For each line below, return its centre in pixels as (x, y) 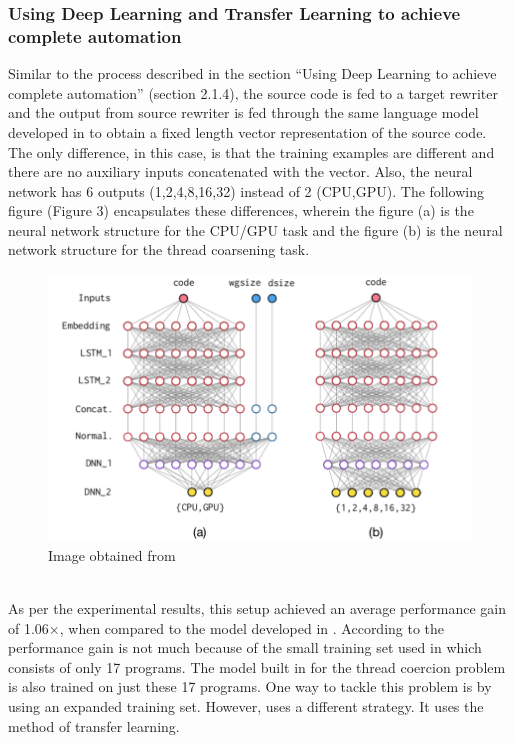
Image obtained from (112, 554)
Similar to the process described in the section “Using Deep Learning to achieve (252, 73)
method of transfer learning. (94, 725)
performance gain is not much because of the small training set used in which (245, 647)
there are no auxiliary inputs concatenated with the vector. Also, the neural (240, 171)
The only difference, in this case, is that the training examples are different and (251, 151)
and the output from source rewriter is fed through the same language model (243, 112)
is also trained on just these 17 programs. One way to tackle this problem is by (250, 686)
